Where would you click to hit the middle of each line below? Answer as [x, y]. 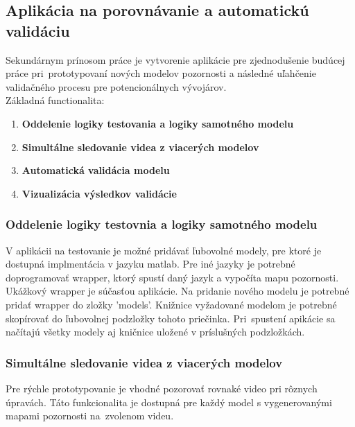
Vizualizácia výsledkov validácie [99, 193]
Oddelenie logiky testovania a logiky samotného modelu [158, 123]
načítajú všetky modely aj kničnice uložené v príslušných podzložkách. [155, 332]
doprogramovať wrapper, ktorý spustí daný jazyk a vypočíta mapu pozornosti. [172, 277]
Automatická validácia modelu [96, 170]
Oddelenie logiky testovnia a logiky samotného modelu [162, 224]
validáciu [38, 30]
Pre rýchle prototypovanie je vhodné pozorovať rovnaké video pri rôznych [162, 388]
